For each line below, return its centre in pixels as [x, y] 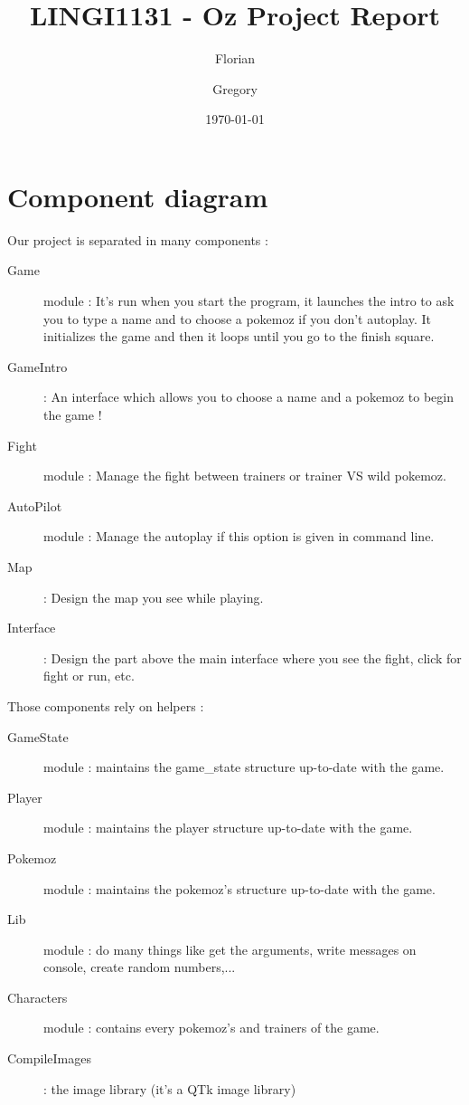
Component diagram [138, 196]
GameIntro [38, 366]
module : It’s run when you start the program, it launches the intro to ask [249, 301]
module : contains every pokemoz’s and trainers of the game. [211, 1028]
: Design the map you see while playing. [154, 597]
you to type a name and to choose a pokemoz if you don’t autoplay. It [238, 318]
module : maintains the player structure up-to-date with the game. [228, 828]
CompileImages [50, 1058]
